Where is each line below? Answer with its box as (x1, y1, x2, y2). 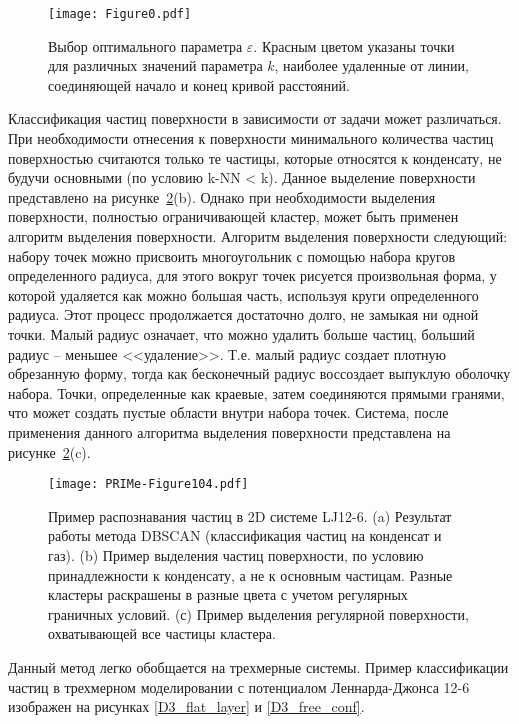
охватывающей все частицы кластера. (48, 623, 276, 644)
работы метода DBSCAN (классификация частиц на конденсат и (48, 525, 442, 546)
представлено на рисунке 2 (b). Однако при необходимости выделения (8, 186, 436, 207)
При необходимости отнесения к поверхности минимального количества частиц (8, 128, 494, 149)
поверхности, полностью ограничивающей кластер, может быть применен (8, 206, 459, 227)
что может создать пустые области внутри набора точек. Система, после (8, 402, 449, 423)
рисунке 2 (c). (8, 441, 91, 462)
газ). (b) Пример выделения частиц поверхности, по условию (48, 544, 424, 565)
